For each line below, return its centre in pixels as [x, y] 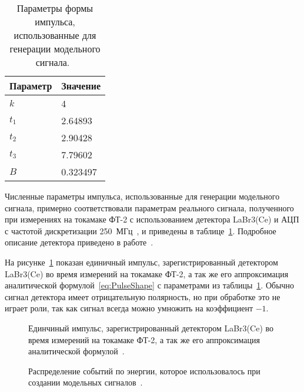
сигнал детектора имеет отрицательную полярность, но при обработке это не [143, 296]
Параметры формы [55, 8]
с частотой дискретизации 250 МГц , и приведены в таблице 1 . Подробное [141, 230]
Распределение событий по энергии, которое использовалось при [144, 371]
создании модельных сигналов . [86, 382]
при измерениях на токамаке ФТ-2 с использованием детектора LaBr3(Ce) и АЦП [152, 219]
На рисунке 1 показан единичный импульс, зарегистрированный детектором [141, 262]
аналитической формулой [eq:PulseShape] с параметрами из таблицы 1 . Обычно [150, 285]
